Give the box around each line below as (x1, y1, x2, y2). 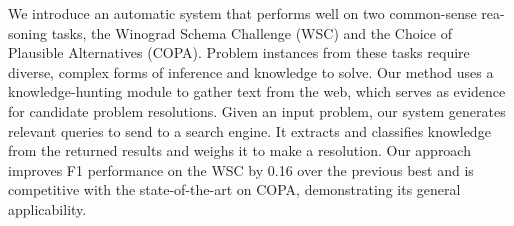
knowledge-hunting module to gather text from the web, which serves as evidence (8, 81, 506, 102)
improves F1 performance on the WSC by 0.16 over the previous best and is (8, 159, 474, 180)
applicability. (8, 198, 87, 219)
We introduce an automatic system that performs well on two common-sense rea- (8, 3, 505, 23)
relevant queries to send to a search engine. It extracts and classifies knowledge (8, 120, 491, 141)
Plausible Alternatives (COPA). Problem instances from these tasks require (8, 42, 470, 63)
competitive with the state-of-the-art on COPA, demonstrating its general (8, 179, 461, 200)
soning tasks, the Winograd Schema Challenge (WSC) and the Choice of (8, 22, 452, 43)
